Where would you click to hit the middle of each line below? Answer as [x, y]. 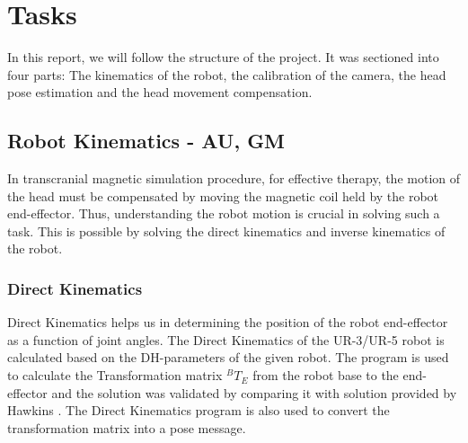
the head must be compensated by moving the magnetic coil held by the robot [223, 195]
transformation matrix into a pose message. [127, 427]
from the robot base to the [326, 375]
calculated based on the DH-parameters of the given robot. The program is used [228, 357]
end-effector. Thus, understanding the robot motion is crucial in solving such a [224, 213]
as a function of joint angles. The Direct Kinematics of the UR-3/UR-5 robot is [226, 339]
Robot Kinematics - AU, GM [146, 141]
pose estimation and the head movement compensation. [160, 92]
